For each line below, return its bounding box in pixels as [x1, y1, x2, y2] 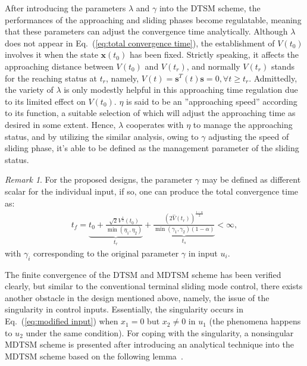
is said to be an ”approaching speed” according [126, 95, 297, 107]
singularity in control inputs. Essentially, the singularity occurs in [5, 303, 244, 315]
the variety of [5, 83, 54, 96]
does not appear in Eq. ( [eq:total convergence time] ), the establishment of [5, 36, 275, 49]
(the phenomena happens [209, 315, 301, 327]
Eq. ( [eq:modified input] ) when [5, 315, 118, 327]
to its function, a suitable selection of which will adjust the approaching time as [5, 107, 296, 119]
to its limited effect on [5, 95, 86, 107]
